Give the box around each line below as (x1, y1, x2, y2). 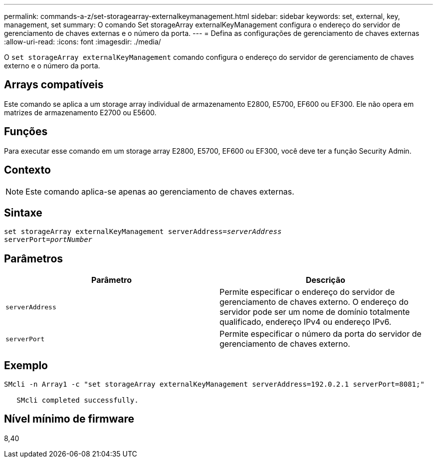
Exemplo (4, 359, 48, 372)
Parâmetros (4, 252, 63, 265)
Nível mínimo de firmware (4, 413, 135, 426)
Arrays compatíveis (4, 78, 104, 91)
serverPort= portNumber (4, 235, 93, 244)
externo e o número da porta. (4, 61, 100, 70)
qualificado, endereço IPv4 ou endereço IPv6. (219, 317, 392, 327)
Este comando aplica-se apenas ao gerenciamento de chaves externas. (25, 186, 294, 197)
